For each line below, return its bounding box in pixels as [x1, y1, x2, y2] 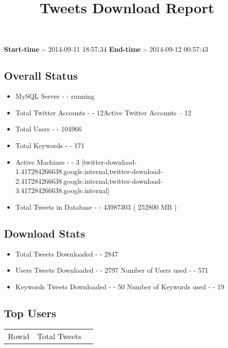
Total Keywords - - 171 [15, 140, 85, 150]
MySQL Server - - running [15, 91, 95, 101]
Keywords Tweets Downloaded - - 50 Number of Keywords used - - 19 [15, 281, 225, 291]
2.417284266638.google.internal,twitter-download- [15, 175, 163, 186]
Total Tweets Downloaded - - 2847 [15, 248, 118, 259]
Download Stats [4, 225, 85, 240]
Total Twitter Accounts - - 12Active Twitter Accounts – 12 [15, 107, 191, 117]
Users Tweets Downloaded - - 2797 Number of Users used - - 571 [15, 265, 208, 275]
